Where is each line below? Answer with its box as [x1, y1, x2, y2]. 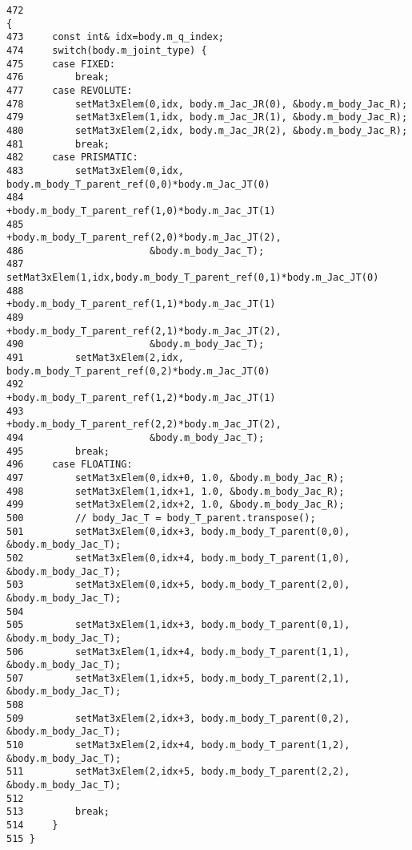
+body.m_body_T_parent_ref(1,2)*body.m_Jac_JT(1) [6, 392, 276, 404]
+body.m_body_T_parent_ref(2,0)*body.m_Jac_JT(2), [6, 232, 282, 244]
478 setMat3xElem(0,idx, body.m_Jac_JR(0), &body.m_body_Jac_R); [6, 98, 408, 110]
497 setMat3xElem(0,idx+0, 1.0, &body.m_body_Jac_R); [6, 472, 345, 484]
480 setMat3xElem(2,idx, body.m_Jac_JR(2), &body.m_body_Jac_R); [6, 124, 408, 136]
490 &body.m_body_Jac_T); [6, 338, 265, 350]
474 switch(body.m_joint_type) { [6, 44, 207, 56]
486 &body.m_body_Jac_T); [6, 245, 265, 257]
